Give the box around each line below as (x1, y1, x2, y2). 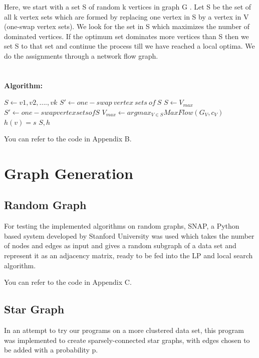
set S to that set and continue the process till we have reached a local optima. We (4, 41, 255, 51)
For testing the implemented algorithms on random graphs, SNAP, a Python (4, 221, 239, 231)
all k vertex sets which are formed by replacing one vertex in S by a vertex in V (4, 11, 249, 22)
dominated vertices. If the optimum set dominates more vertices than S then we (4, 31, 249, 41)
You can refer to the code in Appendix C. (4, 277, 132, 287)
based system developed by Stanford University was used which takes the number (4, 230, 254, 241)
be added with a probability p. (4, 344, 98, 355)
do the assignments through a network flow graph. (4, 50, 158, 61)
